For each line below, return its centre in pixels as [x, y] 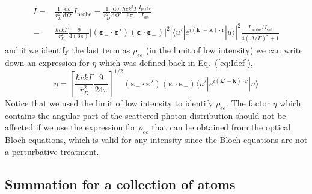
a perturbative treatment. [52, 151]
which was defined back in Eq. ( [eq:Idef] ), [176, 62]
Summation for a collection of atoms [120, 183]
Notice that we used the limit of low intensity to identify [109, 102]
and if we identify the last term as [68, 50]
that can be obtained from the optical [221, 127]
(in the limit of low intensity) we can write [224, 50]
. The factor [248, 102]
